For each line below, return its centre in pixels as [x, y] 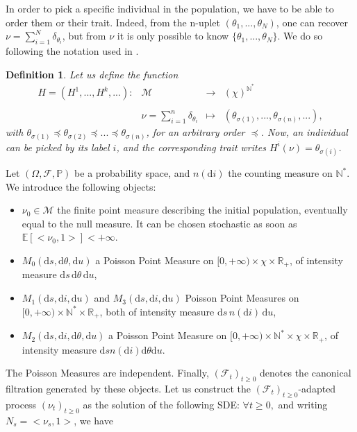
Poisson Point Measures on [242, 298]
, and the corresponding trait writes [191, 147]
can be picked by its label [58, 147]
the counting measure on [280, 173]
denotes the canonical [306, 373]
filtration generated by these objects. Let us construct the [128, 388]
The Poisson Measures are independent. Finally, [107, 373]
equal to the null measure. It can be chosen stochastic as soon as [159, 223]
